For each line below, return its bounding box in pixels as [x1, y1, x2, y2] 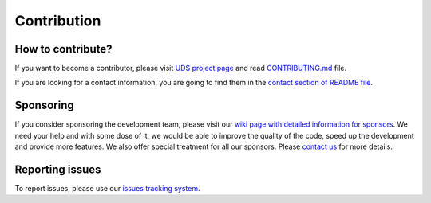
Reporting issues [14, 162, 101, 176]
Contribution [14, 12, 101, 29]
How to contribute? [14, 42, 113, 56]
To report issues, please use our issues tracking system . [14, 184, 200, 193]
